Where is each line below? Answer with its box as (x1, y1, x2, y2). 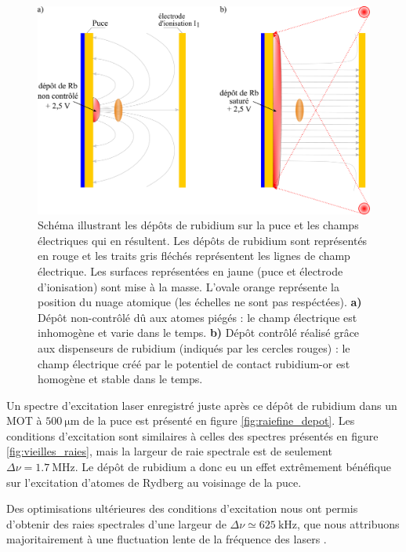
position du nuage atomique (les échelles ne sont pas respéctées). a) (38, 294, 362, 310)
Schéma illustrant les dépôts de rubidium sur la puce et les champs (38, 217, 359, 233)
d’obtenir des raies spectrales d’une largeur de (6, 515, 227, 532)
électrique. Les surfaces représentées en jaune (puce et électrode (38, 262, 343, 279)
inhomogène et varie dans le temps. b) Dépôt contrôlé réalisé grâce (38, 324, 360, 341)
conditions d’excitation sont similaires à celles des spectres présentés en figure (6, 427, 379, 444)
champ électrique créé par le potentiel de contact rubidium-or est (38, 355, 350, 371)
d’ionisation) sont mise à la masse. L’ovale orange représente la (38, 278, 339, 294)
